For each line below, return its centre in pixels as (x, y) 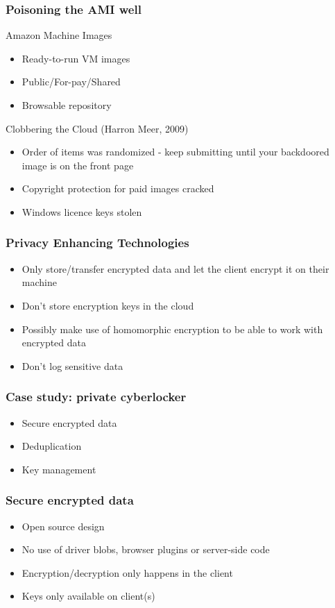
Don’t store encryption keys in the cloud (108, 305)
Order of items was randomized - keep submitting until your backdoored (175, 152)
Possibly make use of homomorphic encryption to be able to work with (172, 329)
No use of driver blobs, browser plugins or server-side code (146, 549)
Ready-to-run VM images (76, 58)
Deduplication (52, 446)
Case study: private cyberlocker (96, 397)
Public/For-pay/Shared (71, 82)
